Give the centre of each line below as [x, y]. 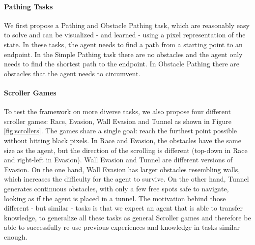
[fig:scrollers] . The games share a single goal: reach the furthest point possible [121, 131]
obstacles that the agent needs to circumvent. [72, 73]
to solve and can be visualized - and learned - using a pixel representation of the [125, 35]
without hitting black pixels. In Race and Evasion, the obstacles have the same [123, 140]
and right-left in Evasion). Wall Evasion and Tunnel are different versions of [118, 160]
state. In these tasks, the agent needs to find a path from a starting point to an [123, 44]
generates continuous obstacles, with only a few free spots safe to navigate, [116, 188]
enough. [16, 236]
